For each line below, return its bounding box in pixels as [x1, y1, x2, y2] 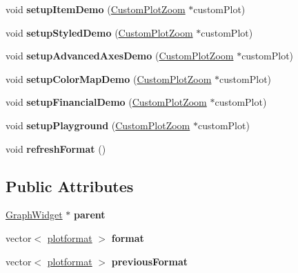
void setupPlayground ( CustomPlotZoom [6, 117, 190, 132]
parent [73, 207, 106, 222]
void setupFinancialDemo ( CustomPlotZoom [6, 95, 207, 109]
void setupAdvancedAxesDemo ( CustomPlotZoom [6, 48, 234, 63]
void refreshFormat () [6, 141, 106, 156]
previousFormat [111, 254, 188, 268]
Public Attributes [6, 175, 134, 196]
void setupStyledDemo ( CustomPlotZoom [6, 25, 193, 39]
